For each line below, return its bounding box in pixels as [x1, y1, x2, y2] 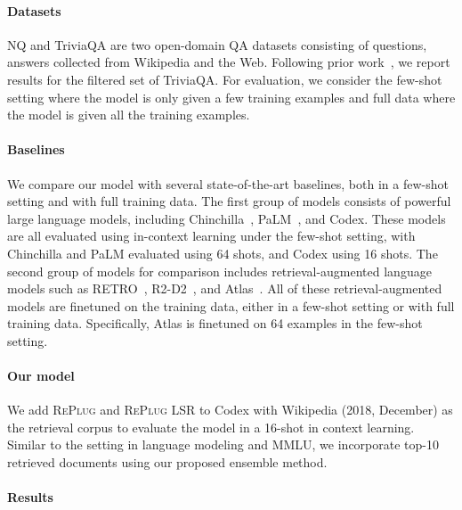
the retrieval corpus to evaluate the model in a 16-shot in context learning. [7, 417, 415, 436]
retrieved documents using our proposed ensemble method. [7, 453, 328, 472]
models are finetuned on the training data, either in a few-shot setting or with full [7, 296, 455, 315]
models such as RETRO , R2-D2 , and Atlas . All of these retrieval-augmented [7, 279, 442, 298]
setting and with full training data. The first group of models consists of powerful [7, 192, 451, 210]
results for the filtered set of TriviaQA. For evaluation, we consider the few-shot [7, 70, 442, 88]
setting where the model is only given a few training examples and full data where [7, 87, 456, 106]
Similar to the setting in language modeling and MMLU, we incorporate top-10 [7, 435, 439, 454]
